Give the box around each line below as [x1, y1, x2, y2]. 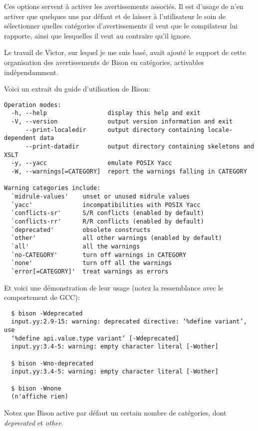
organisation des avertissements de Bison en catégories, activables [4, 56, 204, 67]
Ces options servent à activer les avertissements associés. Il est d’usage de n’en [4, 1, 244, 11]
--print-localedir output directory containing [25, 126, 204, 133]
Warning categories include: [4, 184, 101, 192]
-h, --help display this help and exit [11, 109, 201, 117]
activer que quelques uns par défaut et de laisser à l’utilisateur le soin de [4, 10, 226, 21]
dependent [4, 134, 36, 142]
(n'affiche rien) [11, 393, 68, 400]
